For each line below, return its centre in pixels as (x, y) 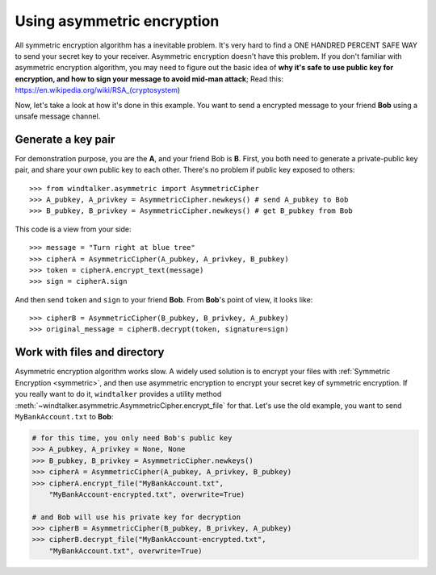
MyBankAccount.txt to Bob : (64, 416)
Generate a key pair (65, 139)
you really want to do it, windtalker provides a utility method (118, 394)
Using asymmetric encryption (117, 21)
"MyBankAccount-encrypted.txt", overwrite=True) (147, 494)
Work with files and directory (90, 352)
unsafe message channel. (58, 116)
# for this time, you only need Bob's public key (132, 438)
